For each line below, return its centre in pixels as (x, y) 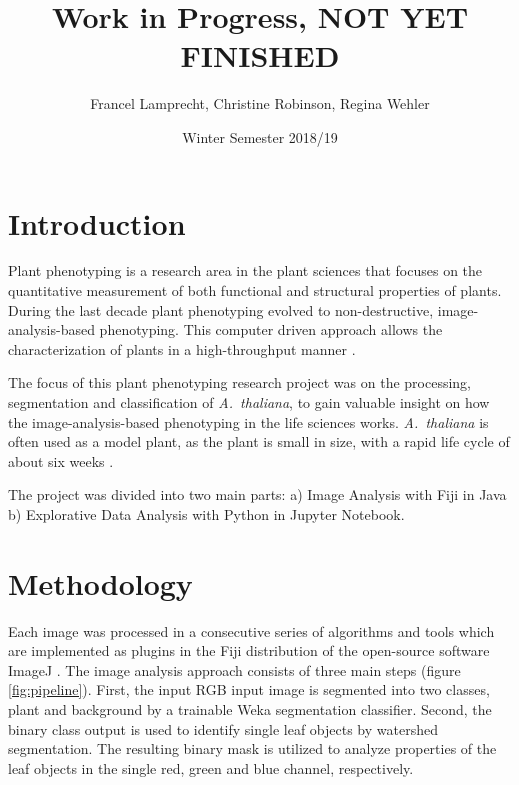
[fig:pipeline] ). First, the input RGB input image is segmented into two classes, (249, 689)
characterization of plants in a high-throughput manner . (182, 348)
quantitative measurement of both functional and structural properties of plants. (255, 290)
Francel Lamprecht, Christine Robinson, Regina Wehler (260, 103)
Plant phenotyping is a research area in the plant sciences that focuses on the (245, 270)
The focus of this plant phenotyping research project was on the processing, (240, 382)
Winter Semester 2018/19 (260, 136)
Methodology (100, 582)
